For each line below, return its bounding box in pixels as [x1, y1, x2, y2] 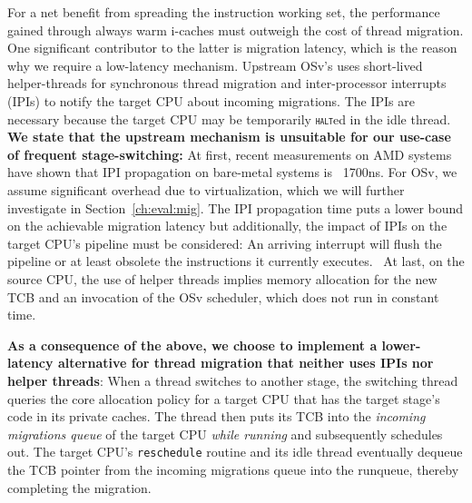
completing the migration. [7, 478, 152, 497]
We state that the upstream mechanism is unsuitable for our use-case [7, 127, 451, 146]
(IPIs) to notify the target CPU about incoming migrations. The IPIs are [7, 91, 415, 110]
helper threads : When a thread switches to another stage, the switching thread [7, 370, 458, 390]
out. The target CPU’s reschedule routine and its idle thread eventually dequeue [7, 442, 463, 461]
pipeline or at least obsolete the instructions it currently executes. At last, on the [7, 251, 465, 271]
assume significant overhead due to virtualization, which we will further [7, 181, 405, 199]
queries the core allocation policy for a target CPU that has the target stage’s [7, 389, 440, 408]
